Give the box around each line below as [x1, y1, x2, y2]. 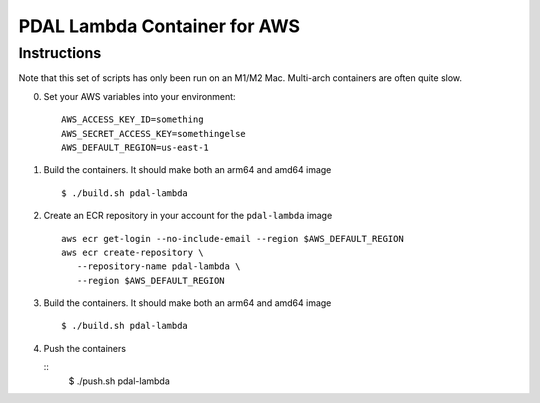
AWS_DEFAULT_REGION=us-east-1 [61, 141, 210, 153]
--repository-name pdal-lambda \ [76, 261, 241, 272]
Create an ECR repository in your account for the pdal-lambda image [43, 210, 333, 222]
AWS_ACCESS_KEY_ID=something [61, 114, 204, 125]
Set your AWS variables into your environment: [43, 90, 236, 102]
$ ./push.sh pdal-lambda [68, 375, 170, 387]
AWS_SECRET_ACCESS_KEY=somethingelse [61, 128, 247, 139]
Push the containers [43, 342, 127, 354]
